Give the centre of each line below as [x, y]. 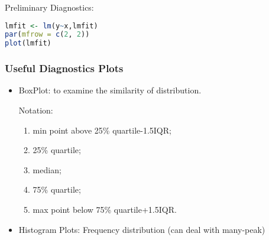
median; [47, 169]
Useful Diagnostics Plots [64, 68]
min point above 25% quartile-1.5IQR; [102, 130]
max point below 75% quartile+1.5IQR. [105, 209]
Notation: [36, 110]
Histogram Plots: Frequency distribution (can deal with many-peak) [142, 229]
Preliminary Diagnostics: [49, 7]
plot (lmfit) [28, 43]
